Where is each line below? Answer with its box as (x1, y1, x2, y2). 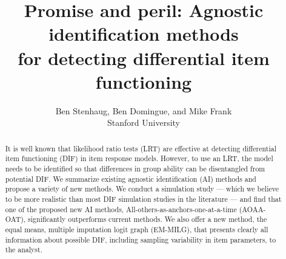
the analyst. (5, 244, 42, 255)
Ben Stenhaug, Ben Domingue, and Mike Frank (55, 104, 232, 117)
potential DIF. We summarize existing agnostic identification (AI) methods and (5, 173, 256, 184)
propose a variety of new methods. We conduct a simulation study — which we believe (5, 184, 279, 194)
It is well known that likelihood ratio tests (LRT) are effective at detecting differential (5, 143, 276, 153)
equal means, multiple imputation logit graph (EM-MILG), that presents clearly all (5, 224, 268, 234)
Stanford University (107, 116, 180, 129)
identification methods (48, 21, 239, 46)
